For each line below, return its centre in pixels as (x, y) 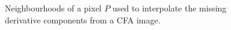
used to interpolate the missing (170, 8)
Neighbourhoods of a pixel (53, 8)
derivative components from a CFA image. (83, 19)
